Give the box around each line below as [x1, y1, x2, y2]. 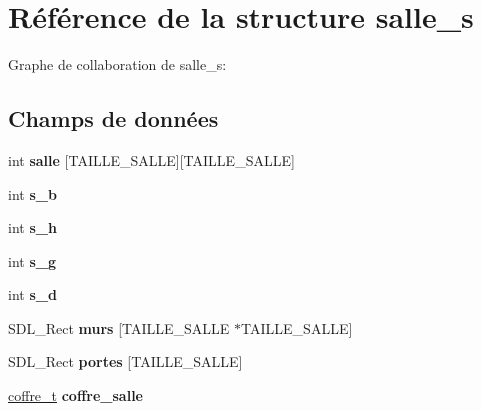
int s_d [8, 284, 57, 305]
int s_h [8, 217, 57, 238]
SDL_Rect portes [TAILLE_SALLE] [8, 351, 243, 372]
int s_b [8, 183, 57, 204]
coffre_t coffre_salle [8, 385, 143, 406]
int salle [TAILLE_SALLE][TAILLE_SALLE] [8, 149, 295, 170]
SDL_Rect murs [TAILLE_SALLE [8, 317, 230, 338]
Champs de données [8, 103, 219, 134]
